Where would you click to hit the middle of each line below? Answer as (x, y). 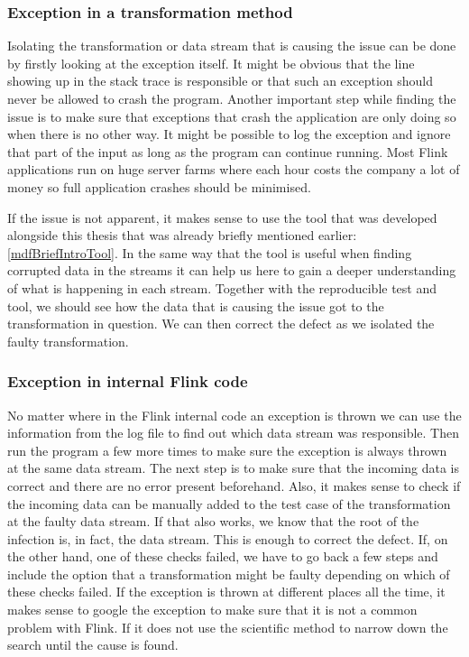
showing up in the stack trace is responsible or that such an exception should (220, 81)
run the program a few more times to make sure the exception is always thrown (227, 450)
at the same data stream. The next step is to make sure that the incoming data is (233, 468)
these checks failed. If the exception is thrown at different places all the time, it (226, 592)
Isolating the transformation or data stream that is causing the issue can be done (232, 46)
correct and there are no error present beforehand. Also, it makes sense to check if (234, 485)
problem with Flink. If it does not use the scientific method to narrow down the (228, 627)
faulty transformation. (68, 341)
